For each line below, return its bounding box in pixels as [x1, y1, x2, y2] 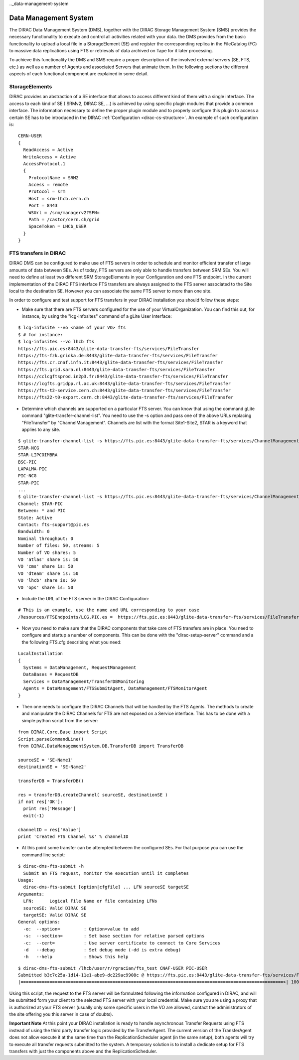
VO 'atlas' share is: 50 [18, 556, 79, 562]
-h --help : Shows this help [23, 954, 129, 960]
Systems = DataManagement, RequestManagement [23, 665, 137, 670]
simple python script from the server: [21, 717, 98, 723]
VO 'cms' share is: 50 [18, 563, 74, 569]
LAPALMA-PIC [18, 466, 47, 472]
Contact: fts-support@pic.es [18, 522, 89, 528]
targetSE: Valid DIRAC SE [23, 912, 87, 918]
